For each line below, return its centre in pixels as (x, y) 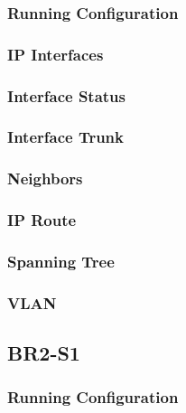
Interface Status (66, 95)
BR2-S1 (44, 353)
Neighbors (45, 178)
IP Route (42, 220)
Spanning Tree (61, 261)
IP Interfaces (56, 54)
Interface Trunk (65, 137)
